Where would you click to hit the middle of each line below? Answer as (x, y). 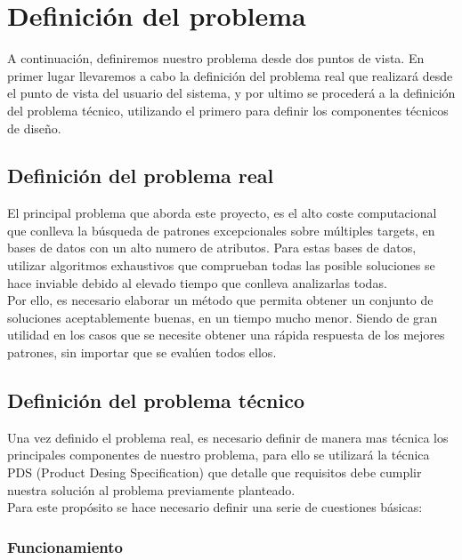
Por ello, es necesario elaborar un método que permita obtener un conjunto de (220, 300)
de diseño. (34, 128)
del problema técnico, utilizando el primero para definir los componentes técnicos (228, 110)
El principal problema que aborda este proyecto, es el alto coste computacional (222, 213)
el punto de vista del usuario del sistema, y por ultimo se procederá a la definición (231, 93)
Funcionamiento (65, 546)
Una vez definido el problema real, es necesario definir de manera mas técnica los (228, 437)
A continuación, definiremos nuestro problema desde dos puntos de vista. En (216, 58)
